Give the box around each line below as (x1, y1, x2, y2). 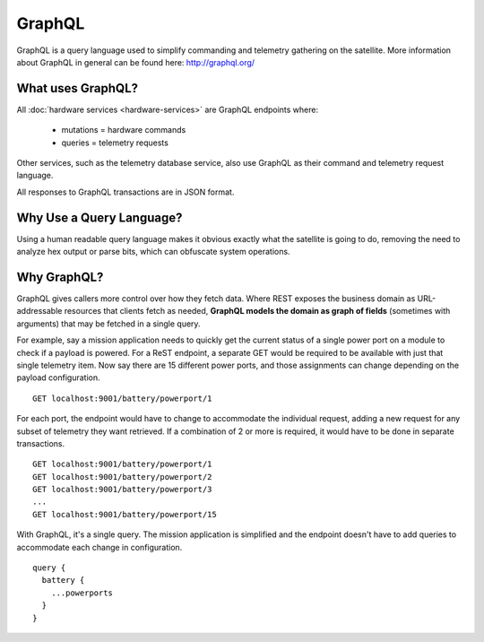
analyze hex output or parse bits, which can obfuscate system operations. (16, 247, 290, 257)
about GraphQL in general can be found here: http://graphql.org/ (16, 56, 255, 67)
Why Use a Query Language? (16, 210, 183, 225)
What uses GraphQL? (16, 81, 139, 96)
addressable (16, 306, 63, 317)
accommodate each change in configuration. (16, 542, 183, 552)
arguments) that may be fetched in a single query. (16, 318, 201, 329)
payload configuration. (16, 372, 100, 383)
